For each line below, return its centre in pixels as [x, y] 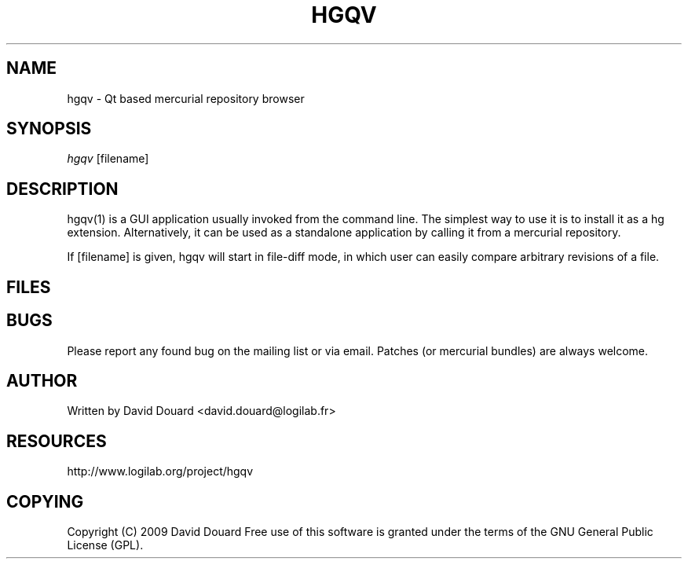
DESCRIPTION [62, 189]
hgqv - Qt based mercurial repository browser [186, 98]
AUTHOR [42, 380]
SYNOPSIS [49, 129]
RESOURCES [57, 441]
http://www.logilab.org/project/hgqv [160, 471]
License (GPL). [105, 545]
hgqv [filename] [108, 159]
